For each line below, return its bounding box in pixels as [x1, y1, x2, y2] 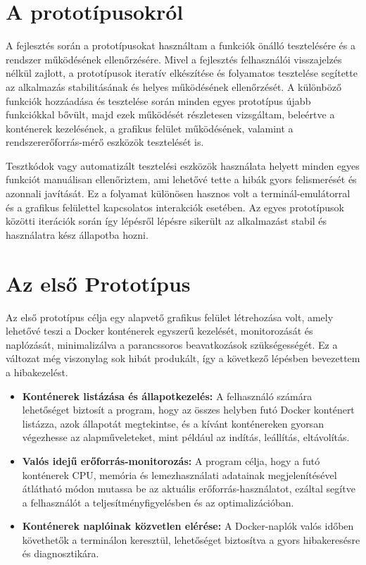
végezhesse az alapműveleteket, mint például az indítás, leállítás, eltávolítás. [22, 430, 350, 445]
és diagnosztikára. [22, 546, 99, 561]
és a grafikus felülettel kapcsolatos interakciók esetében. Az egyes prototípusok [6, 199, 344, 214]
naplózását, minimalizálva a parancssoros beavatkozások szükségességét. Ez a [6, 337, 338, 352]
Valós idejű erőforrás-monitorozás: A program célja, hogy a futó [22, 453, 320, 468]
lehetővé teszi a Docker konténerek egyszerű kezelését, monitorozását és [6, 323, 313, 338]
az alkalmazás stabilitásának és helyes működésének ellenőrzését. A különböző [6, 79, 341, 94]
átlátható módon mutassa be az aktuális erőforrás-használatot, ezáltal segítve [22, 481, 355, 496]
